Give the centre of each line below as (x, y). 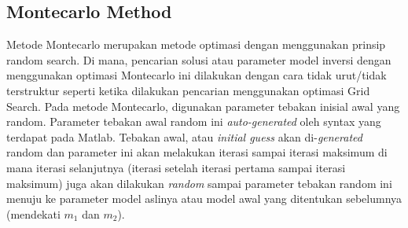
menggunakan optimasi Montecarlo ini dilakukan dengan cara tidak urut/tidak (197, 75)
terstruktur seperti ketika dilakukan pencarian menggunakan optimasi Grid (188, 90)
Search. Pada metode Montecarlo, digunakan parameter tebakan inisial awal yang (203, 106)
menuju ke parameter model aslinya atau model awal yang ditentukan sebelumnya (204, 199)
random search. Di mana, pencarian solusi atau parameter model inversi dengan (199, 59)
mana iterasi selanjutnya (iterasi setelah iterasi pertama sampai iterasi (176, 167)
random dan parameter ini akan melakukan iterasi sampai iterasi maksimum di (197, 152)
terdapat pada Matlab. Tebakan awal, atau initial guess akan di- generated (184, 136)
